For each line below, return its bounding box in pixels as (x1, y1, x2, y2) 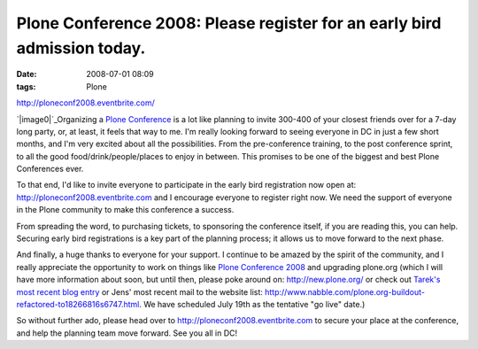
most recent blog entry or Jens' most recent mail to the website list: (16, 286, 263, 297)
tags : (16, 81, 36, 92)
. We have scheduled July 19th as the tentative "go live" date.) (138, 299, 366, 309)
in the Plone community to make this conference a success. (16, 205, 235, 215)
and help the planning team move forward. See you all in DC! (16, 328, 238, 338)
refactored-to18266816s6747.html (16, 299, 140, 309)
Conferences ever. (16, 164, 84, 174)
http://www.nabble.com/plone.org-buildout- (264, 286, 425, 297)
